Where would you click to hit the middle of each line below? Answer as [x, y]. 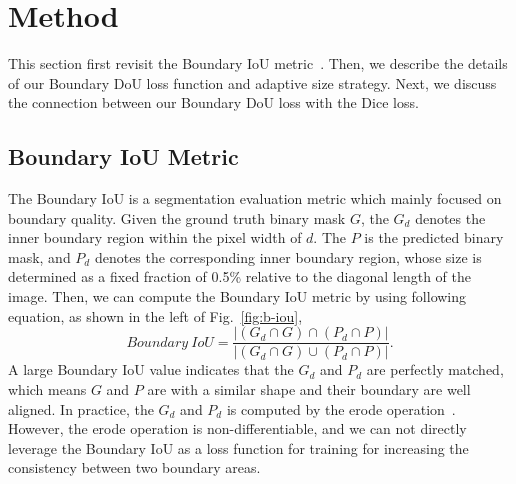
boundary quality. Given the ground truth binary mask [177, 217]
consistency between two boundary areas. [134, 467]
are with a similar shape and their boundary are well [309, 388]
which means [47, 388]
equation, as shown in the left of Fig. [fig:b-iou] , [155, 315]
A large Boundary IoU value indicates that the [151, 369]
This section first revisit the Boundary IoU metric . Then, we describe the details [258, 63]
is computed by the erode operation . [341, 408]
